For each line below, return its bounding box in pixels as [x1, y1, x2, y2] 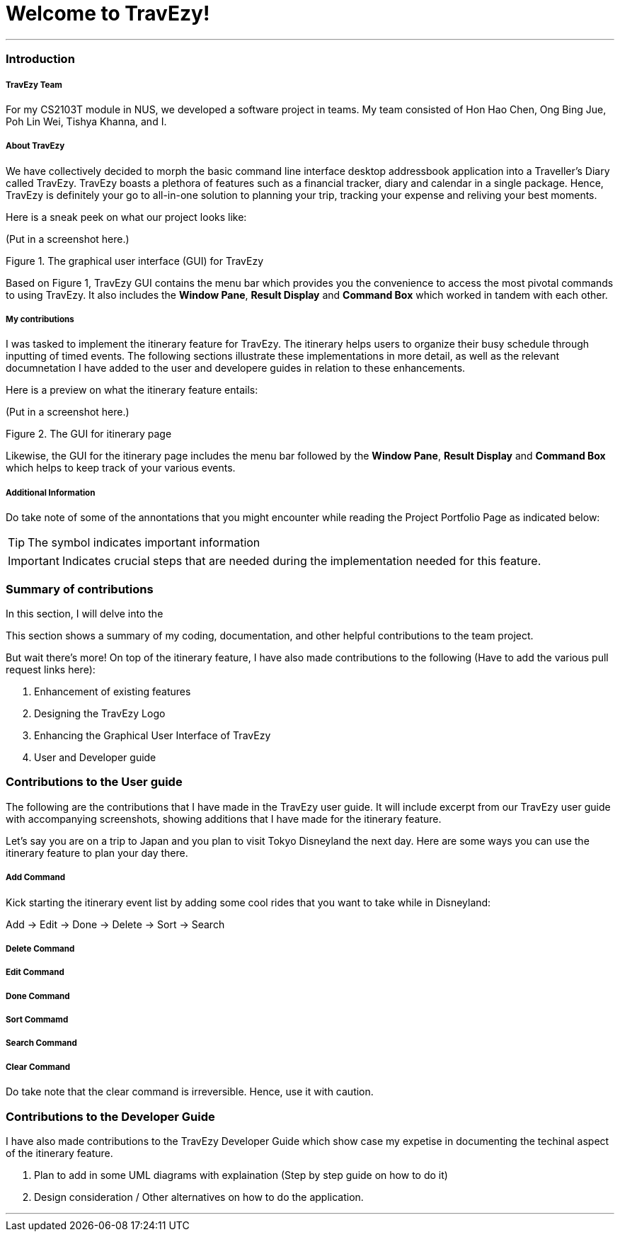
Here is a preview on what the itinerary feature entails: [6, 384, 258, 397]
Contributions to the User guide [6, 775, 183, 789]
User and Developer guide [34, 751, 156, 763]
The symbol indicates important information [28, 535, 260, 550]
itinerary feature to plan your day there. [6, 846, 188, 859]
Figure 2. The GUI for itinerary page [6, 428, 172, 440]
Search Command [6, 1038, 77, 1049]
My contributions [6, 314, 74, 325]
